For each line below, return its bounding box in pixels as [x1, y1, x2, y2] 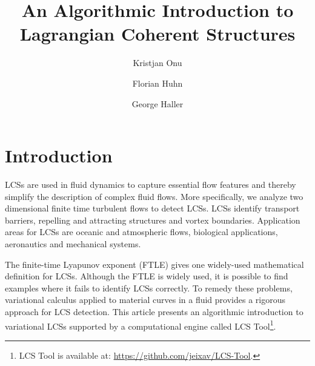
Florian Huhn [132, 76, 183, 89]
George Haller [131, 97, 184, 110]
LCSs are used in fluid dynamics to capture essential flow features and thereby [5, 178, 296, 191]
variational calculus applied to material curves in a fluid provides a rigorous [5, 293, 285, 306]
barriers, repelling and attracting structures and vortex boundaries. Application [5, 213, 300, 226]
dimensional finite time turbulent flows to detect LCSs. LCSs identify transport [5, 202, 300, 215]
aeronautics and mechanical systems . [5, 238, 141, 250]
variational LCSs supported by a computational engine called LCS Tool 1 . [5, 318, 276, 332]
